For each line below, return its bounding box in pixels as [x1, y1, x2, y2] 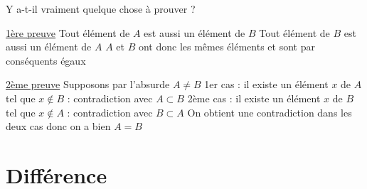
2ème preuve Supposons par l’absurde [6, 77, 170, 92]
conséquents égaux [6, 53, 86, 67]
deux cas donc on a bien [6, 119, 111, 134]
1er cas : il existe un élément [204, 77, 329, 92]
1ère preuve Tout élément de [6, 25, 130, 40]
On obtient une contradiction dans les [187, 104, 352, 119]
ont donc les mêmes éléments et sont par [138, 39, 315, 54]
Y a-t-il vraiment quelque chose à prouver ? [6, 1, 196, 16]
